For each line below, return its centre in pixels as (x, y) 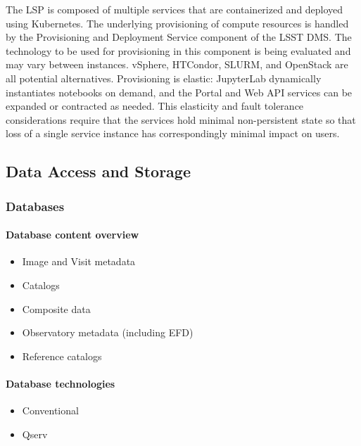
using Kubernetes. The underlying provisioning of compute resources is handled (177, 23)
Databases (35, 206)
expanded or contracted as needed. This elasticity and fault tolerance (155, 106)
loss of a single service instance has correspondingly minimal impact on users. (173, 133)
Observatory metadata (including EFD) (108, 332)
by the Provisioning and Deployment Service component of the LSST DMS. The (179, 37)
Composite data (56, 308)
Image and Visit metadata (79, 261)
